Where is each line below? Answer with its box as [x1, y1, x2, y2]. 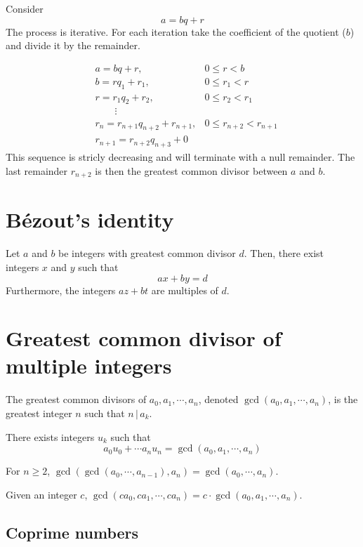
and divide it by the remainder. [6, 38, 140, 53]
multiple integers [6, 351, 172, 380]
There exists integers [6, 429, 95, 444]
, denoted [198, 392, 239, 407]
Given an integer [6, 487, 77, 501]
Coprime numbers [6, 521, 139, 543]
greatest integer [6, 406, 72, 421]
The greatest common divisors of [6, 392, 147, 407]
